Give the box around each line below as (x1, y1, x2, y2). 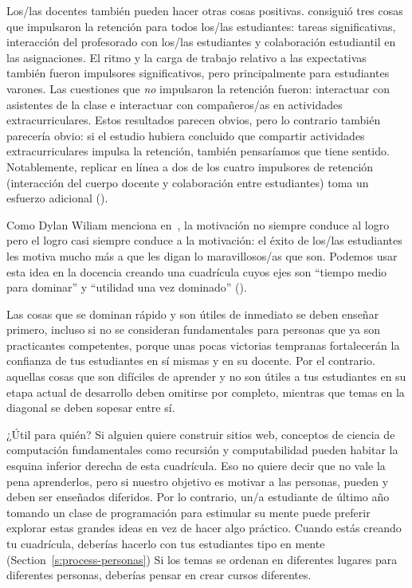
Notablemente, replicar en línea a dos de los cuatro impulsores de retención (6, 158, 374, 174)
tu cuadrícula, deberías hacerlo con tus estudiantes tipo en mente (6, 535, 325, 551)
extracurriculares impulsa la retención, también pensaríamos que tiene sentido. (6, 143, 390, 159)
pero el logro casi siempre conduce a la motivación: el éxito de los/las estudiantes (6, 232, 402, 249)
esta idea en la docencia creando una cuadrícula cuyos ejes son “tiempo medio (6, 263, 387, 280)
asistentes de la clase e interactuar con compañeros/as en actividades (6, 96, 343, 112)
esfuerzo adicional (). (6, 190, 108, 206)
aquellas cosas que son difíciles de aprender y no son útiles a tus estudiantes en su (6, 368, 406, 385)
